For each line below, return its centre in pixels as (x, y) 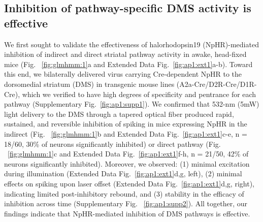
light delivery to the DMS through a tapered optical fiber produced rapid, (119, 114)
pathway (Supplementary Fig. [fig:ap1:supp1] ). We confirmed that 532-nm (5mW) (132, 104)
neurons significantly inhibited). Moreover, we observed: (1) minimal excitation (127, 163)
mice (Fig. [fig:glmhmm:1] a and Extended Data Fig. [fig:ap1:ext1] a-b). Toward (128, 64)
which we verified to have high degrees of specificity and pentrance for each (139, 94)
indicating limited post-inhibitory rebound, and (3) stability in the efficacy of (124, 193)
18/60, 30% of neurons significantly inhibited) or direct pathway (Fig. (112, 144)
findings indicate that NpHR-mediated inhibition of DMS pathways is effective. (127, 213)
